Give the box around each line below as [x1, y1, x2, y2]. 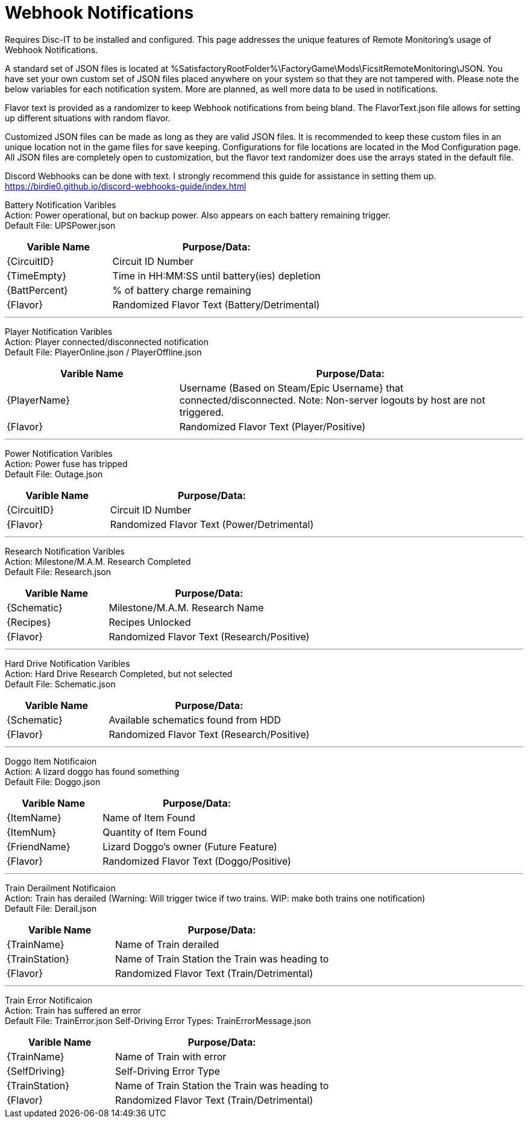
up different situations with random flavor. [5, 112, 171, 123]
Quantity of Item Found [102, 826, 207, 838]
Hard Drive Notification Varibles [5, 658, 130, 669]
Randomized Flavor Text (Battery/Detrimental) [112, 298, 320, 311]
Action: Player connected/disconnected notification [5, 336, 209, 347]
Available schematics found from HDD [108, 713, 281, 726]
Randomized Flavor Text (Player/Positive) [179, 420, 366, 433]
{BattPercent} [7, 284, 68, 296]
